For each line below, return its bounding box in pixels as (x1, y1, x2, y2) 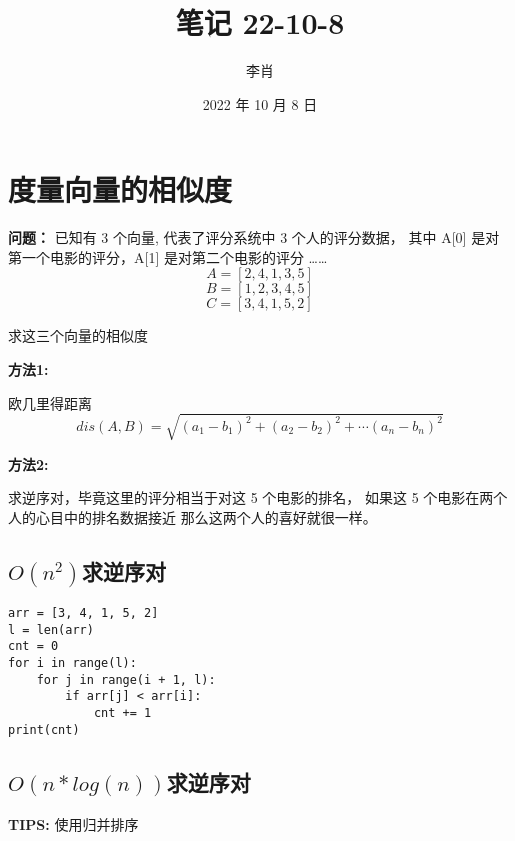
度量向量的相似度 (8, 169, 233, 210)
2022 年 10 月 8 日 (202, 93, 318, 114)
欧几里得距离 (8, 392, 92, 413)
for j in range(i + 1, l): (36, 672, 216, 687)
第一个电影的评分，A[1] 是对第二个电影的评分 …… (8, 246, 328, 267)
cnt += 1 (93, 706, 152, 721)
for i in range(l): (8, 656, 137, 671)
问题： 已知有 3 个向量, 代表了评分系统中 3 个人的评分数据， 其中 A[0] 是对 (8, 227, 500, 248)
